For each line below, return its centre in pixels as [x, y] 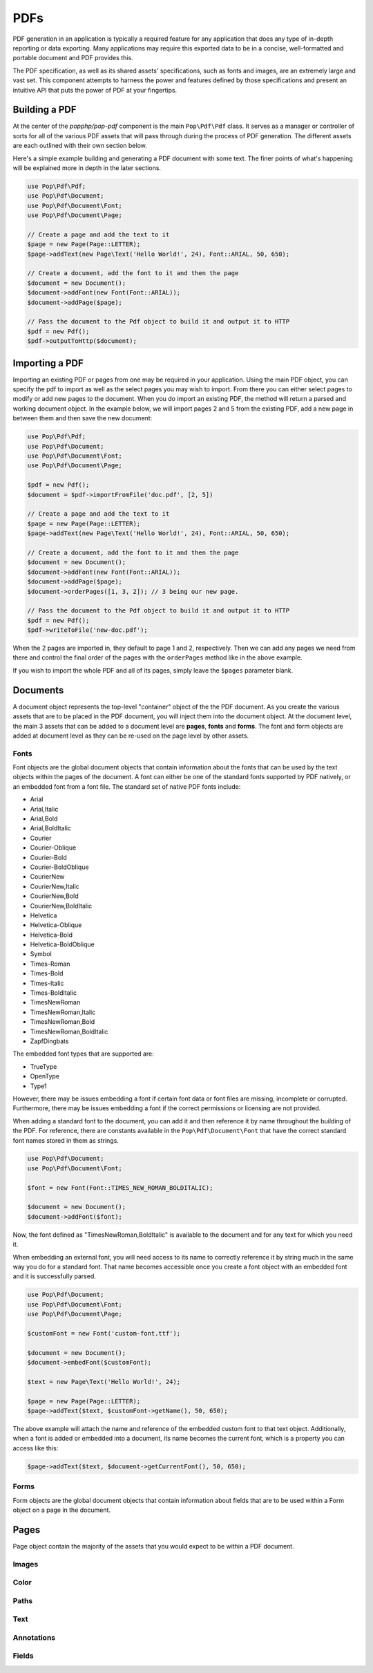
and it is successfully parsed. [54, 1276]
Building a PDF [45, 110]
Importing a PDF [48, 363]
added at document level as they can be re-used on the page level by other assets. [131, 736]
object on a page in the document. [61, 1510]
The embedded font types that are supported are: [84, 1054]
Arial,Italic [44, 809]
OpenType [45, 1076]
